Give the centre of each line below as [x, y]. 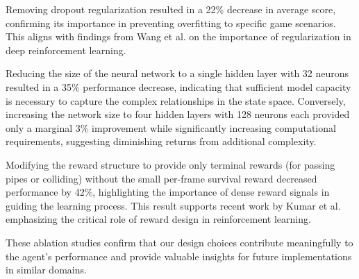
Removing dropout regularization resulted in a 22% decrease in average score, [171, 9]
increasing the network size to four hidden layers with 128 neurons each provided [178, 114]
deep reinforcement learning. [66, 50]
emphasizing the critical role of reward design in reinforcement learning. [158, 219]
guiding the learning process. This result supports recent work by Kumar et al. [173, 205]
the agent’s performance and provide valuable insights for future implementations [179, 256]
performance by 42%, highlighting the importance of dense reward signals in [168, 192]
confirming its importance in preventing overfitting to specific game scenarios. [171, 23]
